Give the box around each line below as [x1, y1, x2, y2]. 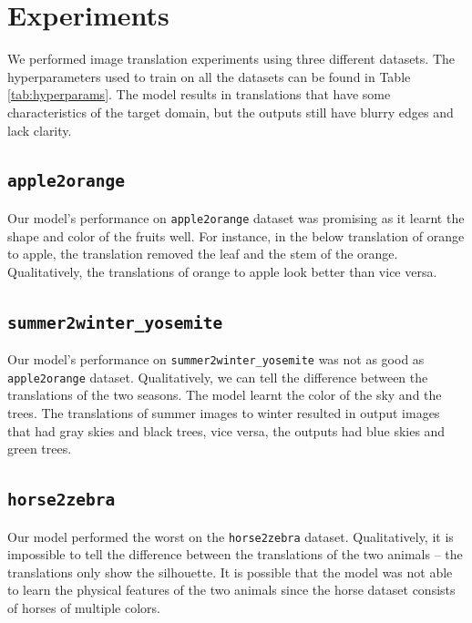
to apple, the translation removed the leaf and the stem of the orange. [7, 244, 398, 263]
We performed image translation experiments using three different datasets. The [7, 49, 455, 68]
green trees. [7, 439, 72, 458]
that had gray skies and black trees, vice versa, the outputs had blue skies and [7, 421, 446, 440]
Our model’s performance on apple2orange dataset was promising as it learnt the [7, 208, 465, 227]
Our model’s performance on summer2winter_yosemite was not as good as [7, 350, 425, 369]
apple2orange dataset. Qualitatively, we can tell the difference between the [7, 367, 428, 386]
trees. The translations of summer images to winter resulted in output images [7, 403, 440, 422]
